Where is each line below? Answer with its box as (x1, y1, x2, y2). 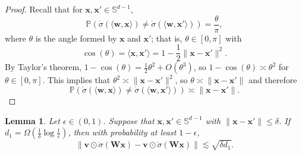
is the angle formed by (35, 31, 117, 44)
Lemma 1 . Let (5, 114, 60, 126)
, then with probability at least (68, 126, 177, 138)
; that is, (151, 31, 183, 44)
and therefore (248, 74, 297, 86)
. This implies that (42, 74, 111, 86)
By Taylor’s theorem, (5, 61, 82, 73)
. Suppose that (103, 114, 155, 126)
